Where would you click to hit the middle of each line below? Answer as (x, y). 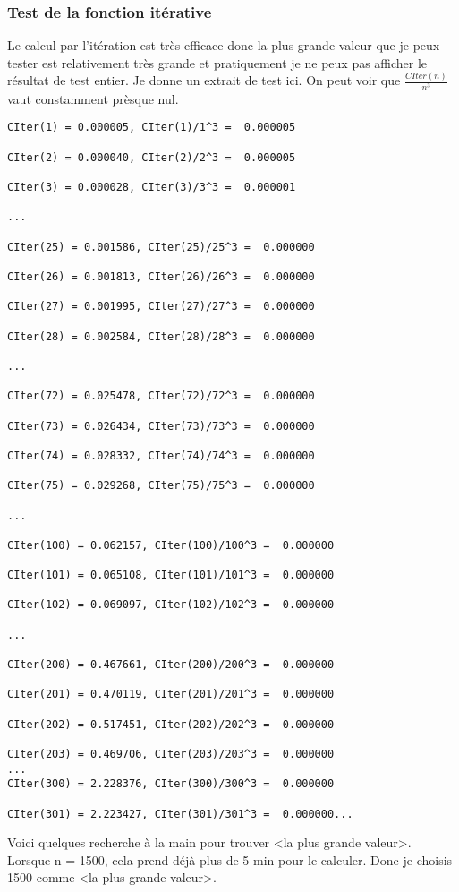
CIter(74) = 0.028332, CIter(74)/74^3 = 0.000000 (161, 455)
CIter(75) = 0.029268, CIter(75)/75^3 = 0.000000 (161, 486)
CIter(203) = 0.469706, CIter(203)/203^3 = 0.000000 (171, 755)
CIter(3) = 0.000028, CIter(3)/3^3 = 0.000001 (152, 188)
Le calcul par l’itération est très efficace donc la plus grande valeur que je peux (224, 45)
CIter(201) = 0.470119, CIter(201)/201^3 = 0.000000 (171, 695)
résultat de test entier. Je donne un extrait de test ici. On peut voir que (204, 80)
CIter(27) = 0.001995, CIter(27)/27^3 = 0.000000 (161, 307)
